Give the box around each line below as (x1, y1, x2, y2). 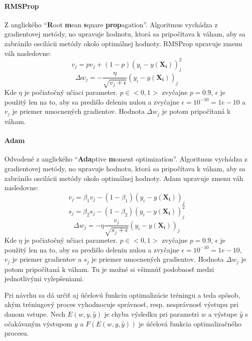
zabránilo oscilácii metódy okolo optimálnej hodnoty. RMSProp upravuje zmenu (4, 38, 242, 48)
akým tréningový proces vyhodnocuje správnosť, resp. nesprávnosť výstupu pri (4, 299, 238, 309)
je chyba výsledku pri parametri (104, 309, 199, 319)
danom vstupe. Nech (4, 309, 66, 319)
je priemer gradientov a (12, 254, 82, 264)
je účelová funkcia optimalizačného (138, 318, 242, 328)
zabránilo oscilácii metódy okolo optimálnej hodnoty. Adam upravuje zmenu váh (4, 173, 243, 183)
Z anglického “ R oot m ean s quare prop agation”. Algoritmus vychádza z (4, 19, 218, 29)
